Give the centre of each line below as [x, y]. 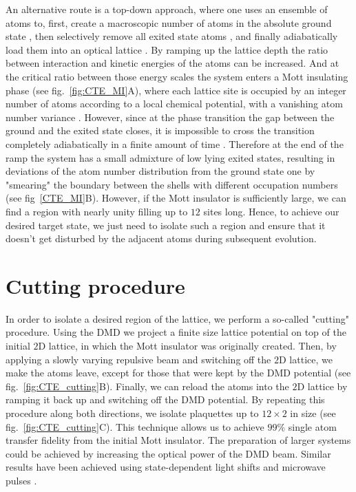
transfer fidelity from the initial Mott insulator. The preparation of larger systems [178, 440]
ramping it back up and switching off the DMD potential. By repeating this [165, 399]
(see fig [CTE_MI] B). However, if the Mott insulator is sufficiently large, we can [176, 198]
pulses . [21, 480]
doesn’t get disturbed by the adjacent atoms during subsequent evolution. [161, 238]
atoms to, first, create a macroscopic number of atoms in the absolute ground [169, 22]
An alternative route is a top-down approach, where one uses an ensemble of [167, 9]
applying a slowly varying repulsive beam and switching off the [138, 359]
